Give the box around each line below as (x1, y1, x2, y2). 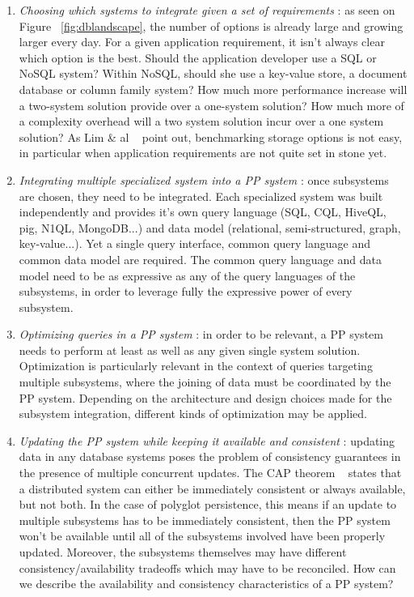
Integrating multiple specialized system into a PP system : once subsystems (19, 171, 389, 188)
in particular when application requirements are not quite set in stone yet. (19, 144, 387, 161)
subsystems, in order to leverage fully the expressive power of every (19, 283, 353, 300)
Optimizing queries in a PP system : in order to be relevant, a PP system (19, 326, 383, 343)
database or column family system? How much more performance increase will (19, 80, 408, 97)
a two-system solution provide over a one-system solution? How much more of (19, 96, 404, 113)
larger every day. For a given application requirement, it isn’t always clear (19, 33, 385, 50)
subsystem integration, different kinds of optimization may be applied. (19, 405, 367, 422)
